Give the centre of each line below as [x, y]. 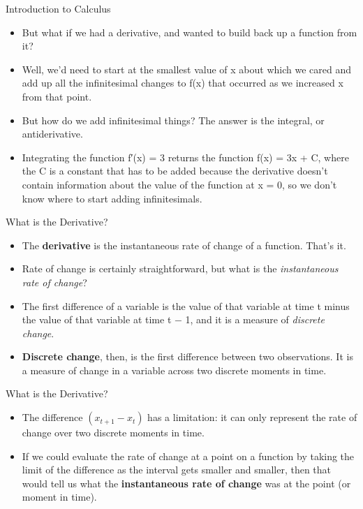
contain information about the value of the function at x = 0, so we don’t [179, 184]
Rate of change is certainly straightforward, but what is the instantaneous [180, 268]
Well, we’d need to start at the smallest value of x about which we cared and [187, 69]
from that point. [57, 96]
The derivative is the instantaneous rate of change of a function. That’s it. [184, 245]
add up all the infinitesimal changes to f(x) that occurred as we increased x [183, 83]
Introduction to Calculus [58, 8]
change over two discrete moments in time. [113, 433]
